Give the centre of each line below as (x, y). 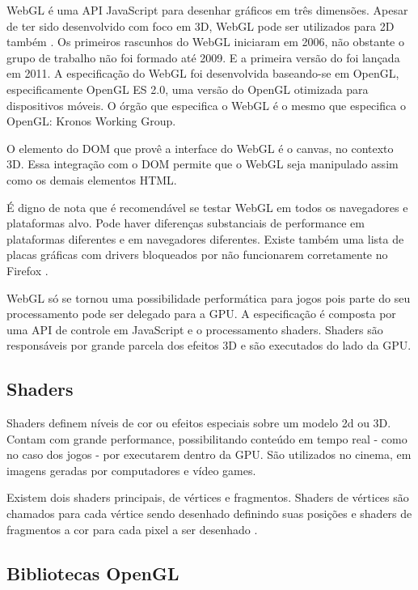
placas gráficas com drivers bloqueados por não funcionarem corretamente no (197, 255)
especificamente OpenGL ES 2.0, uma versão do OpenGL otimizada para (188, 89)
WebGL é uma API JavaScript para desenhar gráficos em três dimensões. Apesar (207, 10)
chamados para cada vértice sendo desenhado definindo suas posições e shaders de (209, 514)
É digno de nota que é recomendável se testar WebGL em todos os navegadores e (207, 207)
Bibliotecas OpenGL (93, 573)
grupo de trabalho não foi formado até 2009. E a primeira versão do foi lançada (203, 57)
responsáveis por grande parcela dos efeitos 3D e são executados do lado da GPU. (209, 345)
